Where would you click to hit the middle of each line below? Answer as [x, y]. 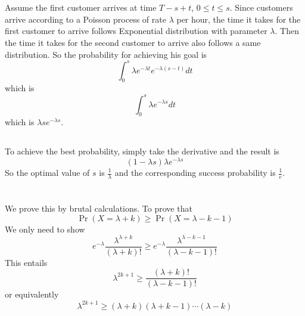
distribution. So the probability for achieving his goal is [106, 54]
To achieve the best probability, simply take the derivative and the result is [142, 151]
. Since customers [261, 7]
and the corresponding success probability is [195, 172]
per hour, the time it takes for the [239, 19]
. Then [287, 31]
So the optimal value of [47, 172]
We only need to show [45, 229]
